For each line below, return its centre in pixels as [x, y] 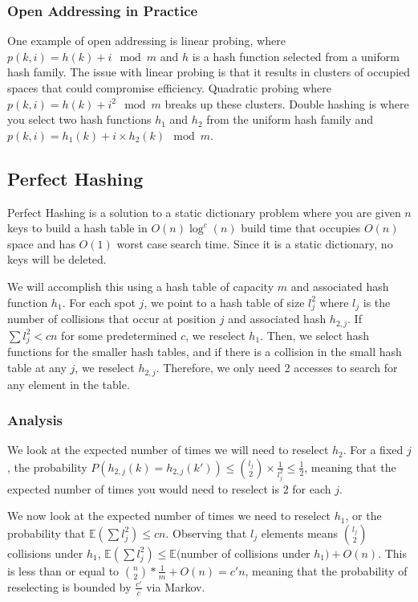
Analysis [35, 420]
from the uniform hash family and [290, 119]
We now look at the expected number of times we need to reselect [169, 516]
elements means [300, 532]
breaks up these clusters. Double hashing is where [287, 103]
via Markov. [176, 586]
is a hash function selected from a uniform [296, 56]
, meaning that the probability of [326, 570]
